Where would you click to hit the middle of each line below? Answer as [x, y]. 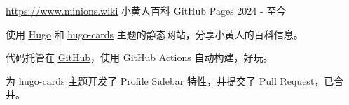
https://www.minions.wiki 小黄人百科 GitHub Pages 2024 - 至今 [146, 10]
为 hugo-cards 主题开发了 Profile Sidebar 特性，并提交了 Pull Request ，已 [170, 80]
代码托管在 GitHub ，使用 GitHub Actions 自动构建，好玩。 [139, 57]
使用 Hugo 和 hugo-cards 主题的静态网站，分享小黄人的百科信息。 [155, 34]
